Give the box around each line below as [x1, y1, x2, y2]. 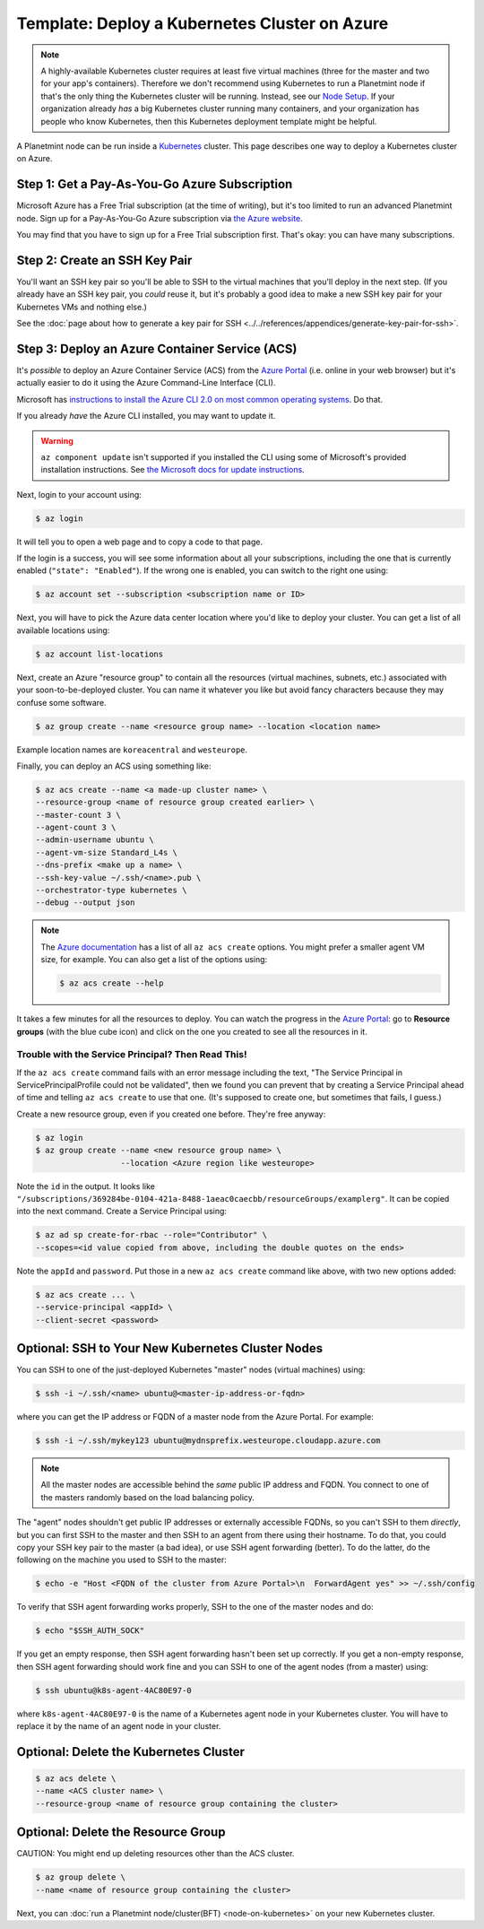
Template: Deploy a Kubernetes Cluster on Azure [16, 13, 389, 33]
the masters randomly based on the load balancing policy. [40, 1491, 255, 1502]
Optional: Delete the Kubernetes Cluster [16, 1744, 246, 1760]
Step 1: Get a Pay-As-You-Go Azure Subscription [16, 177, 293, 192]
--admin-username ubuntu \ [35, 835, 154, 845]
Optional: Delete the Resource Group [16, 1825, 226, 1840]
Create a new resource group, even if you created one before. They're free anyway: [16, 1108, 326, 1119]
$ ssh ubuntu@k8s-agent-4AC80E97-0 [35, 1685, 192, 1695]
